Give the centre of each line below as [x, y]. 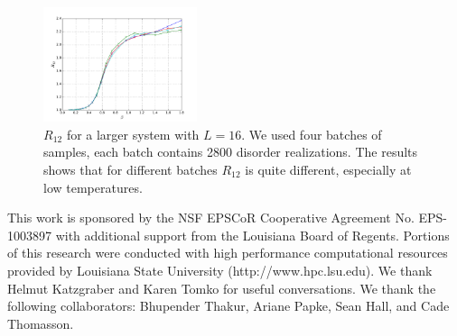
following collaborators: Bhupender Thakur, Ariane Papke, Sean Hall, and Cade [228, 306]
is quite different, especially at [328, 169]
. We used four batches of [312, 134]
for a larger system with [133, 134]
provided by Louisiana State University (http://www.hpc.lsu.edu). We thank [220, 270]
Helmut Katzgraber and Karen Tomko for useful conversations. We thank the [222, 288]
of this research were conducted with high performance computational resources [228, 253]
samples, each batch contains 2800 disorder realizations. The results [231, 152]
